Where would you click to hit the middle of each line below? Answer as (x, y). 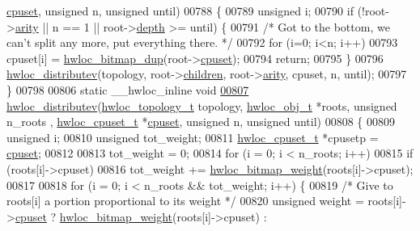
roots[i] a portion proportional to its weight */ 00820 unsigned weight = (185, 201)
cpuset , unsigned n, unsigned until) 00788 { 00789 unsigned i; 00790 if (180, 10)
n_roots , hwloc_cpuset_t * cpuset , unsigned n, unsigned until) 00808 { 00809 (201, 122)
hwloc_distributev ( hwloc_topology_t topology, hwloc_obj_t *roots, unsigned (202, 105)
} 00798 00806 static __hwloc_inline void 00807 (128, 89)
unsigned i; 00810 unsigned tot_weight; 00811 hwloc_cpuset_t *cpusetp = (193, 137)
